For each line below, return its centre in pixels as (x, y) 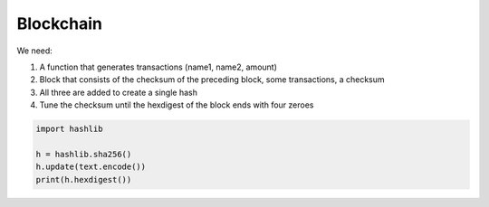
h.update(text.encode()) (91, 167)
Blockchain (60, 24)
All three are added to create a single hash (119, 92)
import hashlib (69, 129)
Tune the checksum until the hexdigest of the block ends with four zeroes (177, 105)
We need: (35, 51)
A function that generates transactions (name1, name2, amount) (158, 67)
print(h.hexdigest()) (84, 179)
